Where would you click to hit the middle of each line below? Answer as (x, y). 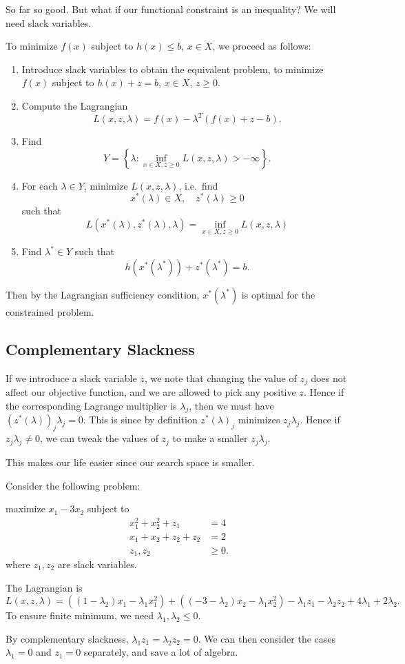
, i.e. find (198, 185)
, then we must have (231, 405)
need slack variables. (49, 22)
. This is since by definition (140, 420)
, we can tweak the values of (99, 438)
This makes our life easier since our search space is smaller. (130, 462)
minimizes (259, 420)
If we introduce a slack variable (71, 378)
